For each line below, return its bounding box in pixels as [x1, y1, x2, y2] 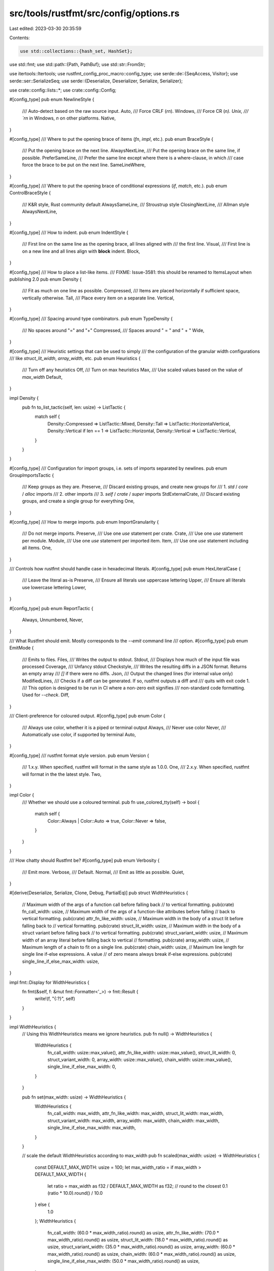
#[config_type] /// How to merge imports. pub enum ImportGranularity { [9, 519, 159, 525]
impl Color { [9, 792, 35, 798]
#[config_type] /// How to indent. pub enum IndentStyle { [9, 229, 129, 235]
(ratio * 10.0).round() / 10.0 [47, 1190, 103, 1196]
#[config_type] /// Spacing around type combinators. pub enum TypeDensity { [9, 316, 173, 322]
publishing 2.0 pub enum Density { [9, 276, 82, 282]
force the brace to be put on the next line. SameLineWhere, [22, 162, 146, 168]
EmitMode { [9, 645, 34, 651]
